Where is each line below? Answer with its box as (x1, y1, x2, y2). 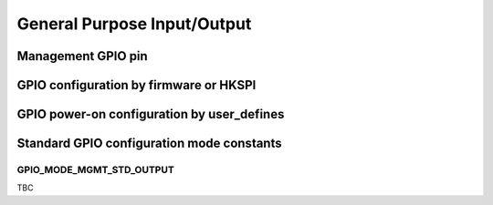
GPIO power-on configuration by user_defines (16, 107, 285, 122)
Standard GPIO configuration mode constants (16, 136, 282, 151)
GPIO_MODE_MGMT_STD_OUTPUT (16, 163, 175, 176)
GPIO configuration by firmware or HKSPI (16, 77, 257, 93)
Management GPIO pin (16, 48, 148, 64)
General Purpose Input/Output (16, 14, 252, 34)
